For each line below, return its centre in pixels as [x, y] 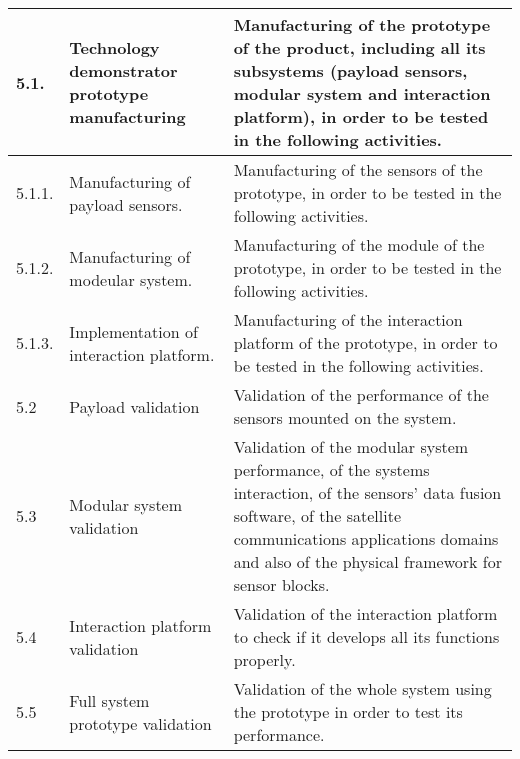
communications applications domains [366, 538]
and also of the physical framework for [367, 561]
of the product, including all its [359, 47]
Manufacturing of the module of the [359, 244]
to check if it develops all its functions [366, 636]
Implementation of [133, 331]
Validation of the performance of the [361, 394]
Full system [109, 700]
